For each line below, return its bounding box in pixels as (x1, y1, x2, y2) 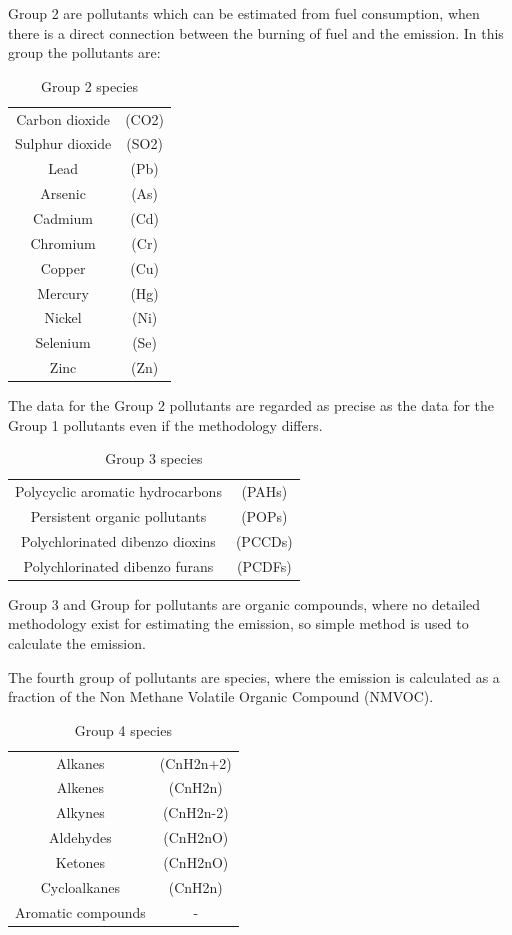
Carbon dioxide (16, 108, 110, 129)
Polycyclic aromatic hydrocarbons (15, 481, 222, 502)
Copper (40, 257, 86, 278)
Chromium (30, 232, 96, 253)
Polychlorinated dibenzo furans (23, 555, 214, 576)
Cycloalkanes (40, 876, 121, 897)
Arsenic (40, 183, 86, 204)
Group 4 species (74, 719, 172, 740)
